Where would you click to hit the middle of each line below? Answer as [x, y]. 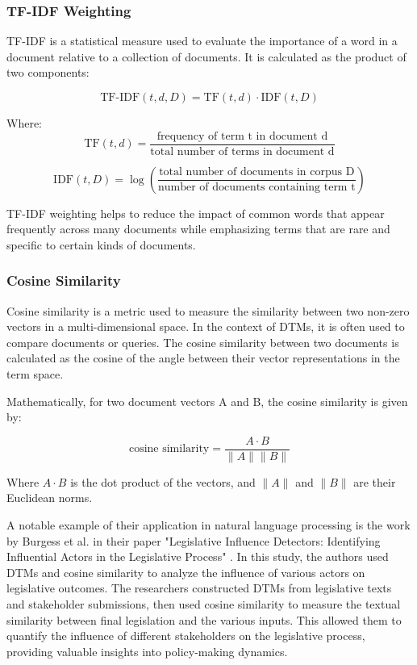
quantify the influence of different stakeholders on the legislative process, [186, 636]
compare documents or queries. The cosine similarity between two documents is [203, 342]
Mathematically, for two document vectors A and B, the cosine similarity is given [207, 401]
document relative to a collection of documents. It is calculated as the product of [206, 56]
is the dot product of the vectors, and [163, 481]
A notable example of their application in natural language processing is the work [208, 525]
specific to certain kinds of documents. [101, 244]
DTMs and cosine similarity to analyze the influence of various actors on [186, 572]
